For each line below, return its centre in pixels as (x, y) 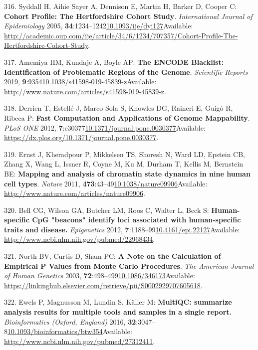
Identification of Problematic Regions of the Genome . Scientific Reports (126, 72)
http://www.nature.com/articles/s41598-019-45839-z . (85, 91)
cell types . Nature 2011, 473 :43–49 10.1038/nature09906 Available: (106, 183)
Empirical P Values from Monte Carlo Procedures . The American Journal (129, 265)
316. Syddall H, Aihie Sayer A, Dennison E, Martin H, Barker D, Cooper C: (121, 6)
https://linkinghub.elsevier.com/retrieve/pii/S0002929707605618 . (103, 285)
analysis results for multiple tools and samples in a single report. (118, 312)
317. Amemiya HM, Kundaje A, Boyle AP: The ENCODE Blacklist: (114, 62)
